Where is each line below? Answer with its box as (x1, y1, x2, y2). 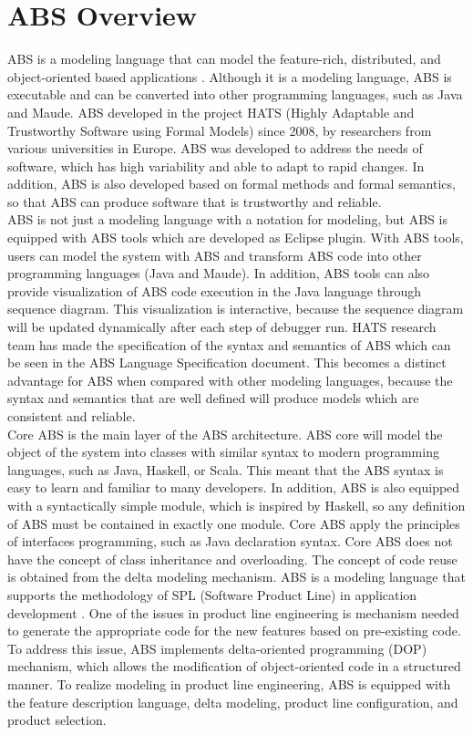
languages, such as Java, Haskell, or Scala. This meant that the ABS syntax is (7, 460, 444, 479)
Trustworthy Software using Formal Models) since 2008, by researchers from (7, 120, 432, 140)
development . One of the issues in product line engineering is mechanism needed (7, 603, 459, 622)
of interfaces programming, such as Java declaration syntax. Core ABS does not (7, 532, 453, 551)
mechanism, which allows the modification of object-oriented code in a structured (7, 657, 461, 676)
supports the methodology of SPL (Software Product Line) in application (7, 585, 417, 604)
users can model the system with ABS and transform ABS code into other (7, 245, 422, 264)
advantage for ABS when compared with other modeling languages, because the (7, 370, 453, 389)
